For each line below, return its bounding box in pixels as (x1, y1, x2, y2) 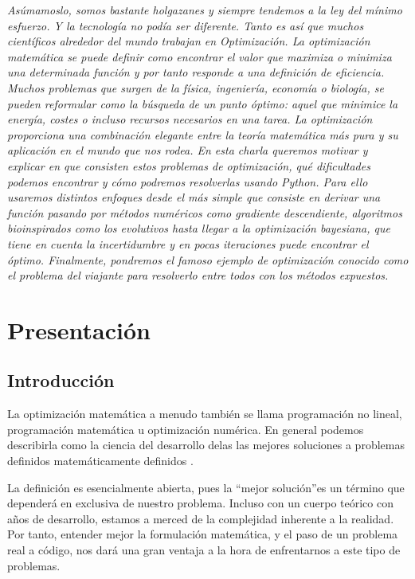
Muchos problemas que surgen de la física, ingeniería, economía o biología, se (7, 79, 384, 96)
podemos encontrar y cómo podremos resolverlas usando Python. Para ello (7, 173, 368, 190)
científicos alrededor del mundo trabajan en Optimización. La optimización (7, 33, 370, 49)
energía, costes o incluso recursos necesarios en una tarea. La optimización (7, 111, 373, 127)
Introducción (7, 368, 115, 393)
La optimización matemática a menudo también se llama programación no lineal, (7, 405, 402, 422)
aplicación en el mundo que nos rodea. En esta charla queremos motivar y (7, 142, 368, 158)
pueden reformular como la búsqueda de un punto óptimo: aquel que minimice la (7, 95, 398, 111)
